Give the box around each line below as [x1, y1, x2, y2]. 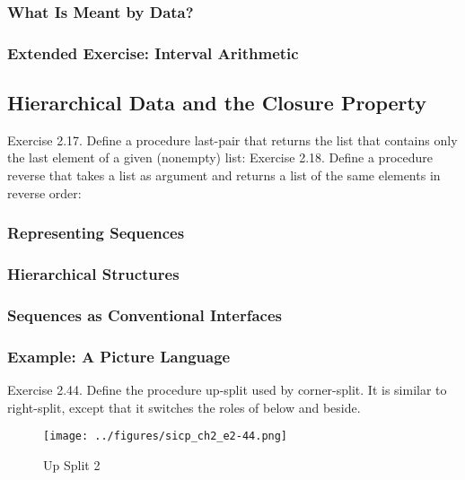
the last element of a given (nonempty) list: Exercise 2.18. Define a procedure [7, 148, 433, 167]
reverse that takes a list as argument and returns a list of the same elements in [7, 166, 441, 185]
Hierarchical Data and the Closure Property [7, 89, 427, 117]
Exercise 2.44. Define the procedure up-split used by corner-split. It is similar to [7, 380, 447, 399]
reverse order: [7, 183, 82, 202]
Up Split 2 [43, 455, 101, 474]
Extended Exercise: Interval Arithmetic [7, 41, 299, 64]
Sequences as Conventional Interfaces [7, 303, 282, 326]
